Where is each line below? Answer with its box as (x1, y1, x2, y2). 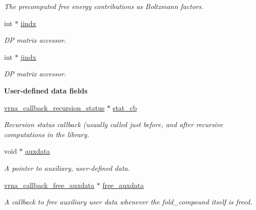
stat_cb (112, 102, 137, 113)
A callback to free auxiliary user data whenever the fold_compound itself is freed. (4, 196, 252, 207)
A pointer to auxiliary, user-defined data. (4, 162, 130, 173)
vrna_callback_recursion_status (4, 102, 105, 113)
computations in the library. (4, 129, 89, 139)
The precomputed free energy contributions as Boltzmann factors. (4, 1, 204, 11)
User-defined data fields (4, 85, 88, 95)
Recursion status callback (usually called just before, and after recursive (4, 119, 223, 130)
